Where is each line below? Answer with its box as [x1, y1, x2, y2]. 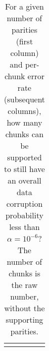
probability [5, 209, 44, 221]
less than [9, 221, 40, 232]
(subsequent [4, 93, 45, 105]
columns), [7, 105, 42, 116]
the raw [11, 279, 38, 290]
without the [4, 302, 45, 314]
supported [7, 151, 42, 163]
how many [6, 116, 43, 128]
